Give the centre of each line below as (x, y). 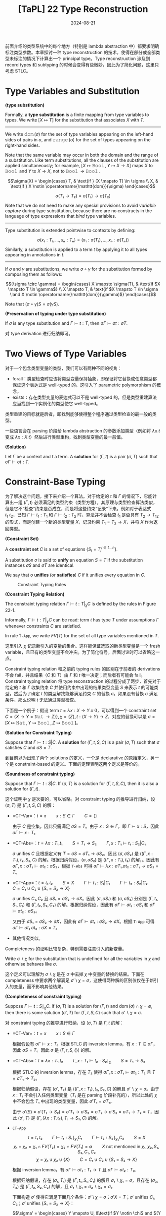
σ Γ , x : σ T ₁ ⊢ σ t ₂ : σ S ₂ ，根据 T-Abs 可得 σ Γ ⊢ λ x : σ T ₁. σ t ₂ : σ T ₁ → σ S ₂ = (85, 866)
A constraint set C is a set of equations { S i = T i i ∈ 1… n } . (61, 549)
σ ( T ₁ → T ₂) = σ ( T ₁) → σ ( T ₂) (83, 196)
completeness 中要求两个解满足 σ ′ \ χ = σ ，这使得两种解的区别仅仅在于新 (80, 980)
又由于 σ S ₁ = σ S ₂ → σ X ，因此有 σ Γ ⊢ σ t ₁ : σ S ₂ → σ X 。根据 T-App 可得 (83, 921)
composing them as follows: (34, 274)
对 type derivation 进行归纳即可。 (39, 333)
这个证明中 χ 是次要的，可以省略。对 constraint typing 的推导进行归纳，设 (80, 799)
